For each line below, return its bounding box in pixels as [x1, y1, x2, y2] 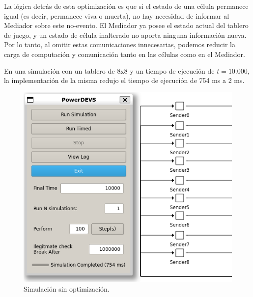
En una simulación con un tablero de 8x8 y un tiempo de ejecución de [4, 65, 215, 76]
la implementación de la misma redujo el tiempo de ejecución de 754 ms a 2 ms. [4, 75, 245, 85]
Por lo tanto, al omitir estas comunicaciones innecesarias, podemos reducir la [4, 39, 235, 50]
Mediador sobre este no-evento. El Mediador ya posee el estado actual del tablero [4, 20, 249, 30]
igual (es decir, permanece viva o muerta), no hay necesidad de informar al [4, 10, 229, 21]
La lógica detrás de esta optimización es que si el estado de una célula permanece [4, 1, 249, 11]
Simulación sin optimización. [24, 283, 110, 294]
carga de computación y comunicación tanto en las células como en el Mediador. [4, 49, 245, 59]
